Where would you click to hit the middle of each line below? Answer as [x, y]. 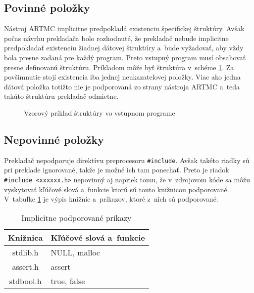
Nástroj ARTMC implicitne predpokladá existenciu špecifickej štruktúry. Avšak [124, 28]
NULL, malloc [75, 252]
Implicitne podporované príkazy [76, 217]
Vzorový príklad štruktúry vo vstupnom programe [100, 112]
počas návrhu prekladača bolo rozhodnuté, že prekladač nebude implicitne [116, 38]
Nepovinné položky [54, 139]
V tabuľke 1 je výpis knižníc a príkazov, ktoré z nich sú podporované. [111, 199]
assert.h [25, 266]
